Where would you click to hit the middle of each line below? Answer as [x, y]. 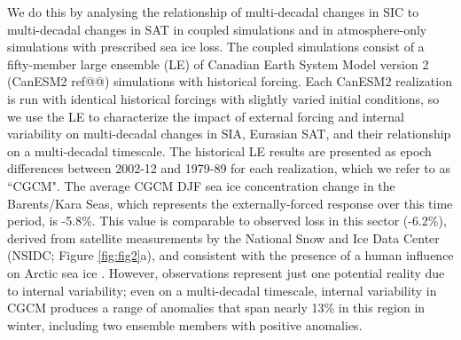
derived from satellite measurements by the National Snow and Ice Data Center [223, 237]
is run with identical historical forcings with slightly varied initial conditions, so [223, 98]
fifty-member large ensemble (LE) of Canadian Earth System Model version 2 [218, 63]
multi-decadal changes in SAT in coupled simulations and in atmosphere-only [217, 29]
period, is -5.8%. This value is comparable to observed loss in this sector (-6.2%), [227, 221]
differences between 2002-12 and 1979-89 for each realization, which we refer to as [229, 168]
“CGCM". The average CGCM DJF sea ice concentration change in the [201, 185]
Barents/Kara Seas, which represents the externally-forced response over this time [230, 203]
